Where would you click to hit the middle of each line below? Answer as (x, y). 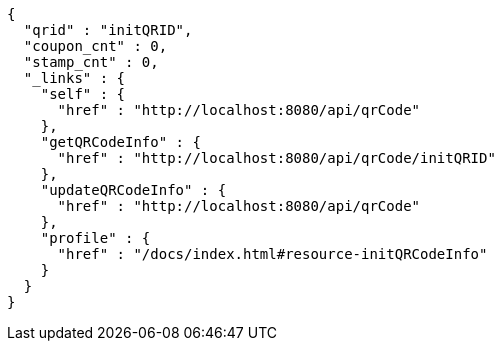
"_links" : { (74, 78)
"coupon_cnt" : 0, (95, 46)
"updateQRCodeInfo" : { (133, 190)
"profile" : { (95, 238)
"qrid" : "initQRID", (108, 30)
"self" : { (83, 94)
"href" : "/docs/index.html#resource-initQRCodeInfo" (272, 254)
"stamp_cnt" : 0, (91, 62)
